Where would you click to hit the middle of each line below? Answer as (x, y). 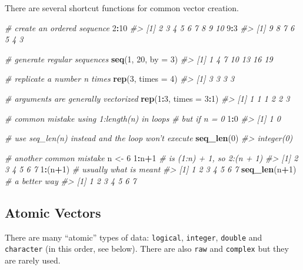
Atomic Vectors (53, 212)
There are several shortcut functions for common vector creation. (122, 8)
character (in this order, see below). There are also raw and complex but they (147, 249)
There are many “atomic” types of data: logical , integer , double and (134, 237)
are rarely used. (33, 260)
